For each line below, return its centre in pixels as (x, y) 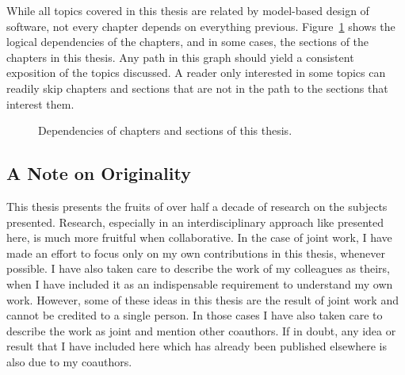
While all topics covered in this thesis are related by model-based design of (188, 10)
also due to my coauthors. (69, 361)
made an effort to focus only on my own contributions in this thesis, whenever (196, 253)
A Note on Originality (99, 173)
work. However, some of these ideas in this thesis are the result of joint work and (202, 299)
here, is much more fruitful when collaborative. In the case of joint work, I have (199, 237)
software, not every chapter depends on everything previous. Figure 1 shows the (201, 26)
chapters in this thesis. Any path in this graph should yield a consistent (180, 57)
